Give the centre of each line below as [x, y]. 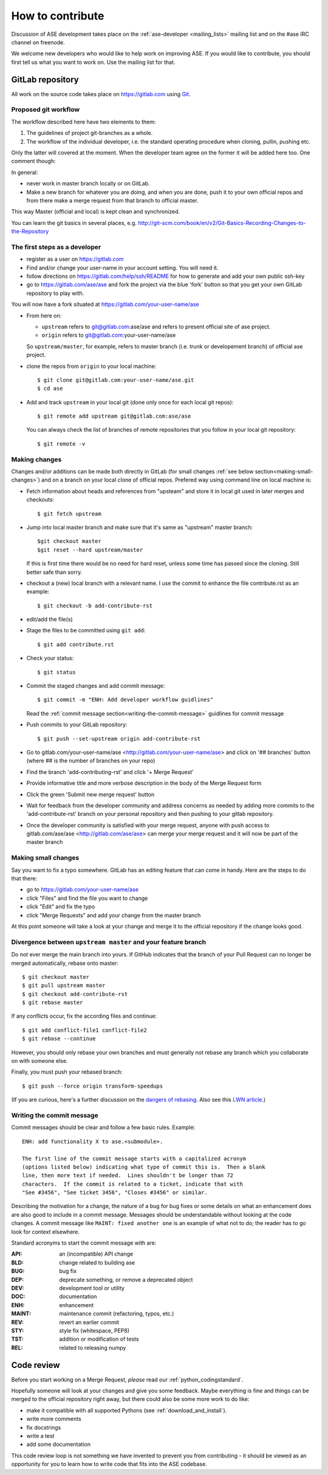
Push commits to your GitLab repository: [77, 725]
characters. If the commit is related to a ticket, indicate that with [132, 1184]
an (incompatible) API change [96, 1254]
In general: [25, 172]
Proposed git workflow [46, 109]
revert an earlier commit [89, 1322]
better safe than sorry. [54, 572]
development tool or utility [92, 1288]
